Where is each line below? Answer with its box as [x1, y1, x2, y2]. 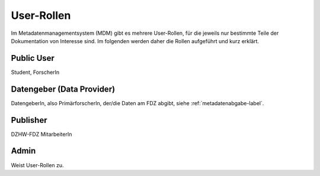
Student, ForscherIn [11, 69, 60, 76]
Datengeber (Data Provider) [11, 84, 116, 94]
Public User [11, 53, 55, 63]
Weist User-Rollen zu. [11, 161, 65, 168]
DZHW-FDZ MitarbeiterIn [11, 131, 72, 138]
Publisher [11, 115, 47, 125]
